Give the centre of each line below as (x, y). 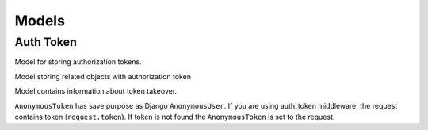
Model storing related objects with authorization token (103, 76)
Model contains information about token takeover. (96, 91)
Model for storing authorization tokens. (78, 62)
